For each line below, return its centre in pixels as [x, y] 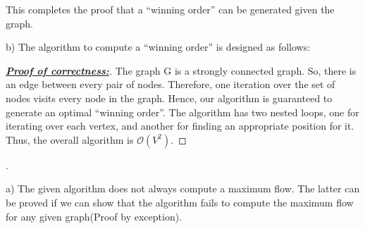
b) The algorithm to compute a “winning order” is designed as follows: [158, 47]
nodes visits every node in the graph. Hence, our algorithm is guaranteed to [169, 98]
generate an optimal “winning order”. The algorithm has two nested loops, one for [182, 112]
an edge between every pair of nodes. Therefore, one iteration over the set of [171, 84]
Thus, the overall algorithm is [70, 139]
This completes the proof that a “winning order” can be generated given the [170, 9]
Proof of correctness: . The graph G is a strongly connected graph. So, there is [181, 70]
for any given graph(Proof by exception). [94, 216]
